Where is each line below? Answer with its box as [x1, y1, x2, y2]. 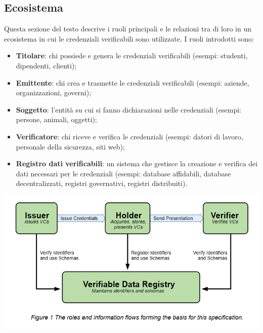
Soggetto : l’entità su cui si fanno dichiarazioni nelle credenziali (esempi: [16, 104, 241, 115]
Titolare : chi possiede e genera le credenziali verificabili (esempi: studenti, [16, 50, 248, 61]
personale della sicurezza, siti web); [16, 141, 125, 152]
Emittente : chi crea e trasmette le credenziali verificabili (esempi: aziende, [16, 77, 249, 88]
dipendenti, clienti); [16, 60, 77, 70]
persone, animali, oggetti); [16, 114, 97, 125]
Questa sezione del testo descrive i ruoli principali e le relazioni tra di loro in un [4, 23, 251, 34]
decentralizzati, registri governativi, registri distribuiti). [16, 178, 188, 189]
